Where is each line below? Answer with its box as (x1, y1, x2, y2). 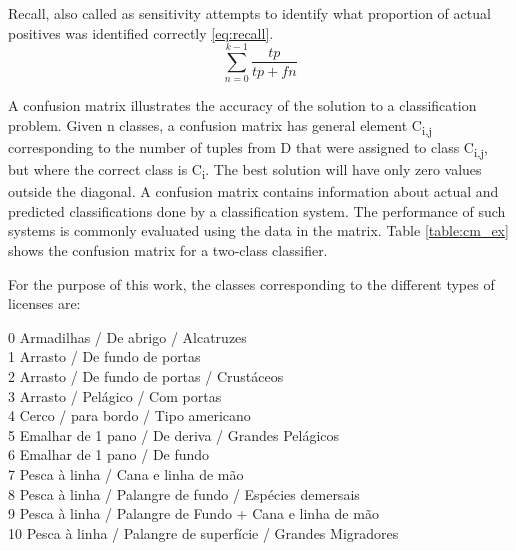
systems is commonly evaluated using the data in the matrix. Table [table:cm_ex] (8, 220, 509, 241)
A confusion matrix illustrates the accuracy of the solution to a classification (8, 95, 477, 116)
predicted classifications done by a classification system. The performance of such (8, 200, 506, 221)
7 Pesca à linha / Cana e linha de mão (8, 464, 244, 484)
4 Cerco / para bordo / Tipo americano (8, 405, 251, 426)
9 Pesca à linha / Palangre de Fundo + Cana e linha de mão (8, 503, 379, 524)
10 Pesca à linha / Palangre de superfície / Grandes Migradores (8, 522, 399, 543)
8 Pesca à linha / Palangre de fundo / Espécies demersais (8, 483, 360, 504)
